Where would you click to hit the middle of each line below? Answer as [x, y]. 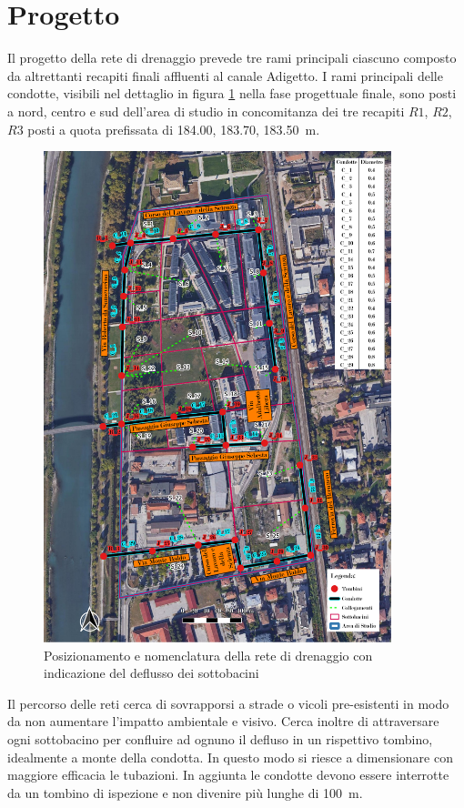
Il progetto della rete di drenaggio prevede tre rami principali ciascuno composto [232, 58]
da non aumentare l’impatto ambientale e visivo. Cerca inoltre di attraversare [223, 721]
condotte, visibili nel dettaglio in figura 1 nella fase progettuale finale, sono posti [232, 93]
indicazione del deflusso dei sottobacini [151, 673]
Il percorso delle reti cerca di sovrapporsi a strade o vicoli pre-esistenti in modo [228, 703]
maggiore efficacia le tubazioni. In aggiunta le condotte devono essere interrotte [228, 775]
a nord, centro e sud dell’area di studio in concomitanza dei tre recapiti [206, 111]
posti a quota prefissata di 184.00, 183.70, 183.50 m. [174, 129]
